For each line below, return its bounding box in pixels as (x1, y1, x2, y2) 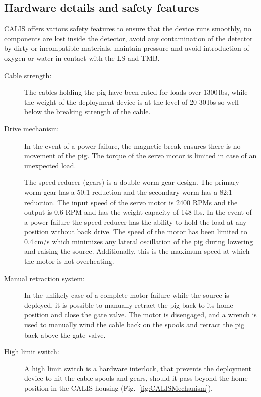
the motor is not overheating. (24, 256, 114, 267)
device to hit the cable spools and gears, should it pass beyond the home (24, 373, 248, 383)
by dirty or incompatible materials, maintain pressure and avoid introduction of (4, 43, 249, 53)
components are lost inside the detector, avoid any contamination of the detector (4, 33, 253, 43)
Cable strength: (4, 70, 52, 80)
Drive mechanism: (4, 123, 59, 134)
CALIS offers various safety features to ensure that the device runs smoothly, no (4, 23, 251, 34)
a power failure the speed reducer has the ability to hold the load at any (24, 216, 247, 227)
